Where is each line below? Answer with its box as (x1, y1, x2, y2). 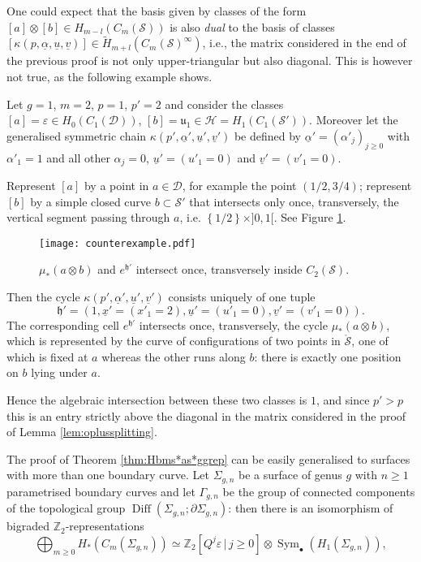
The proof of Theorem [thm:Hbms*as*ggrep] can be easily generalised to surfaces (6, 450, 410, 467)
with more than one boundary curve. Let (6, 466, 209, 483)
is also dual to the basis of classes (170, 18, 335, 35)
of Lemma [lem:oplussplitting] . (6, 423, 157, 440)
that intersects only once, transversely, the (189, 192, 399, 210)
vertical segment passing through (6, 209, 170, 226)
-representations (65, 517, 144, 534)
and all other (46, 149, 110, 166)
